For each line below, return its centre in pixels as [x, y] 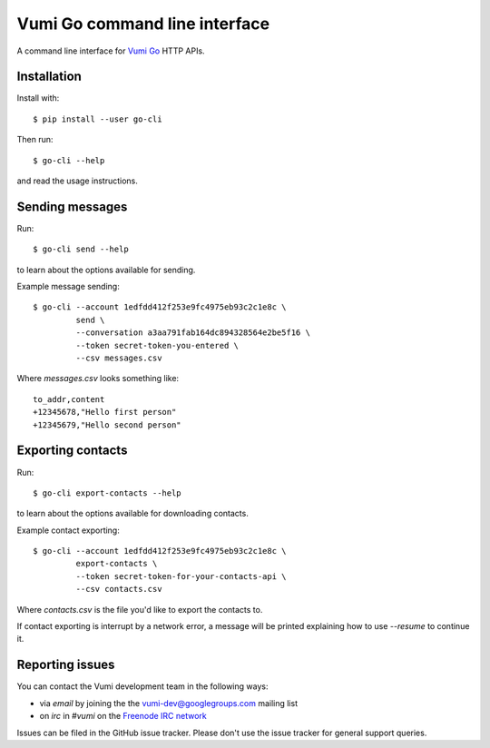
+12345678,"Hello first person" [105, 412]
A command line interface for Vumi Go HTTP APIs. [111, 51]
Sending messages [72, 207]
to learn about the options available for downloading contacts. [132, 514]
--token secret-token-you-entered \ [157, 345]
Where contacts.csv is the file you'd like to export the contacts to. [140, 609]
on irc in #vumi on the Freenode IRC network [123, 716]
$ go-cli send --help [81, 249]
